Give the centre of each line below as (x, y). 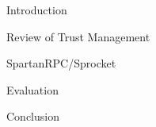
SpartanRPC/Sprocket (61, 63)
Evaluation (32, 89)
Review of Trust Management (78, 36)
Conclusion (33, 116)
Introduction (37, 10)
